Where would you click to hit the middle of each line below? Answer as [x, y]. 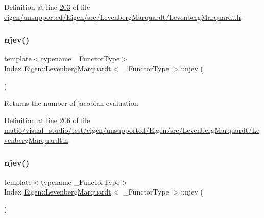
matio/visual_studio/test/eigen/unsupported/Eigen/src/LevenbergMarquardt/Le [132, 130]
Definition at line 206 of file [47, 120]
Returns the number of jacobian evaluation [71, 103]
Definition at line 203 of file [47, 7]
